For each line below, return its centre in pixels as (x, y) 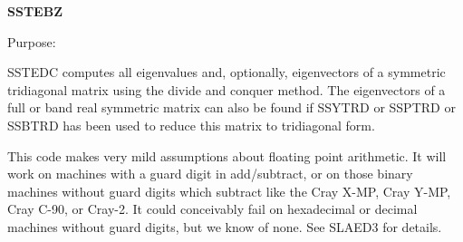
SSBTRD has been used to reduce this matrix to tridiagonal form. (191, 125)
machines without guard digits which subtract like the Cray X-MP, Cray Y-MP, (229, 191)
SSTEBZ (35, 11)
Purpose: (32, 41)
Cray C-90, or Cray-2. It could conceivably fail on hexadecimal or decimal (212, 209)
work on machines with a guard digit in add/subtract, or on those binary (210, 174)
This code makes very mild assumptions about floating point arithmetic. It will (227, 155)
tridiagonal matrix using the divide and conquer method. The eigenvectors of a (227, 89)
